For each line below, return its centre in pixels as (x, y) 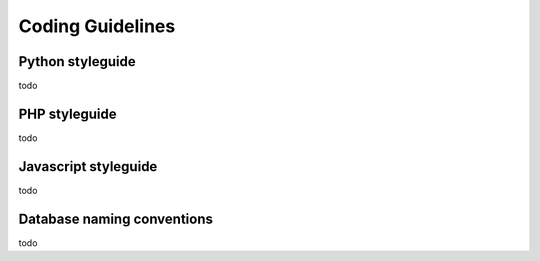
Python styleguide (77, 61)
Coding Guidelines (97, 26)
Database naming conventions (116, 218)
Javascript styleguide (88, 166)
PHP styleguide (67, 113)
